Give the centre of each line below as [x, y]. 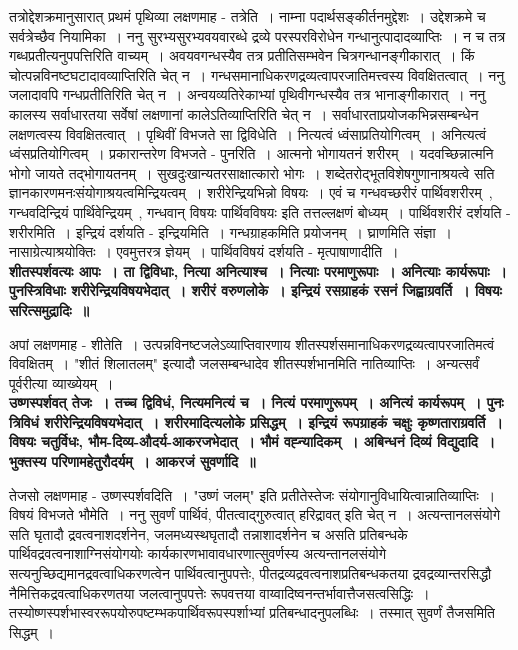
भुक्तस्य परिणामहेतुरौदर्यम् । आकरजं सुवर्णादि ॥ [132, 461]
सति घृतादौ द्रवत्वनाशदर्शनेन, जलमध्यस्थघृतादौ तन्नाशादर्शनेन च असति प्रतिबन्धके [208, 533]
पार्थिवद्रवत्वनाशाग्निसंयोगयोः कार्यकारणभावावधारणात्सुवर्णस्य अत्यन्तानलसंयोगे [197, 553]
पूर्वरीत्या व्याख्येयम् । [61, 382]
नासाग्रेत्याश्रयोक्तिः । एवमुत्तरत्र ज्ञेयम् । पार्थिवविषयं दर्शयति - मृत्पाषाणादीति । [204, 251]
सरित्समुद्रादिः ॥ [49, 309]
